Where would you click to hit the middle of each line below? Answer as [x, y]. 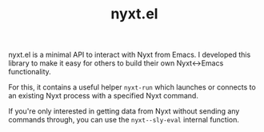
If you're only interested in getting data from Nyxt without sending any [124, 111]
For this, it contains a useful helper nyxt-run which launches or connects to [132, 87]
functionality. [30, 72]
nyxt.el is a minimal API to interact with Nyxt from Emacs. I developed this [130, 55]
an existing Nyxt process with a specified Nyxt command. [103, 96]
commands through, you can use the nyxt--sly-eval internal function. [124, 120]
